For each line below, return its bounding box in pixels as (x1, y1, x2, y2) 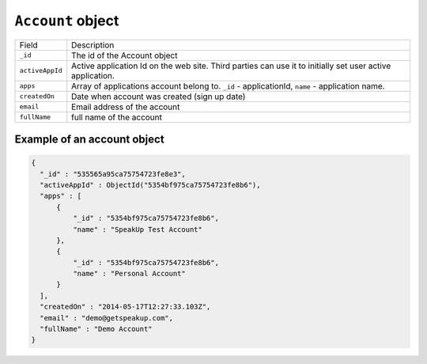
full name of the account (71, 112, 162, 123)
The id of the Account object (71, 50, 178, 61)
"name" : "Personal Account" (72, 269, 186, 279)
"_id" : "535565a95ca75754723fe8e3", (40, 169, 186, 178)
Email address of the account (71, 101, 180, 112)
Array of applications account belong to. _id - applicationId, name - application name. (71, 80, 385, 91)
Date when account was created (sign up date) (71, 91, 246, 102)
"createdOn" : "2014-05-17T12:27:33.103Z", (40, 302, 211, 312)
